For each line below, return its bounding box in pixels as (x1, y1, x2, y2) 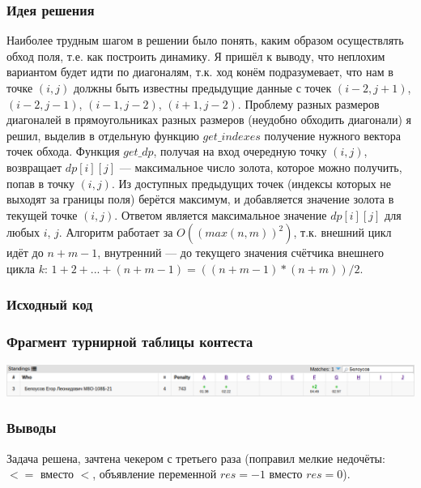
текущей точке (6, 206, 78, 223)
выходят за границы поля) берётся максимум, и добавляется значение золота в (6, 190, 394, 208)
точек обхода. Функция (6, 143, 120, 160)
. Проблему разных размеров (237, 95, 380, 112)
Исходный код (6, 294, 93, 315)
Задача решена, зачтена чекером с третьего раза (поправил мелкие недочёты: (6, 449, 385, 466)
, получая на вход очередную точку (153, 143, 327, 160)
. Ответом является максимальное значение (114, 206, 327, 223)
